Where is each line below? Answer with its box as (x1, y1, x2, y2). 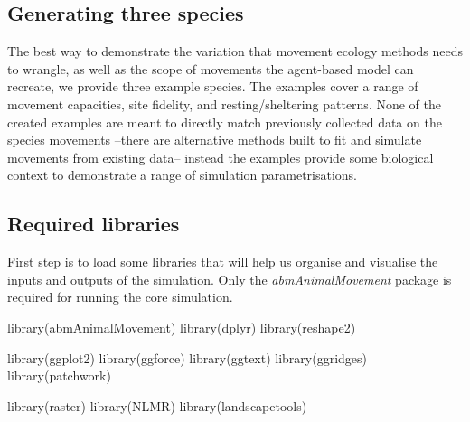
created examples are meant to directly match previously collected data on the (7, 112, 442, 131)
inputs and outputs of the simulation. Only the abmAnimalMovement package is (7, 269, 452, 288)
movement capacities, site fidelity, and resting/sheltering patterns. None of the (7, 94, 441, 113)
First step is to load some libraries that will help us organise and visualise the (7, 252, 438, 271)
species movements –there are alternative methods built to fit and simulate (7, 130, 422, 149)
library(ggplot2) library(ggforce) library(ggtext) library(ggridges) (7, 348, 368, 367)
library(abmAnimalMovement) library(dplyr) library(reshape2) (7, 317, 356, 336)
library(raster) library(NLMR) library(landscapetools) (7, 396, 307, 415)
